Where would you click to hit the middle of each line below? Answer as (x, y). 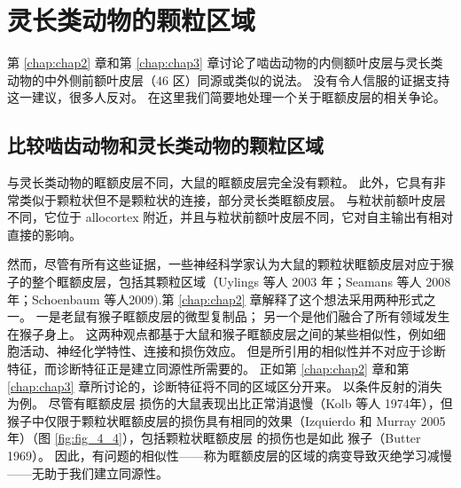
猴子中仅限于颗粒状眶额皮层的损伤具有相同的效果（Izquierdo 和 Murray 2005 (227, 420)
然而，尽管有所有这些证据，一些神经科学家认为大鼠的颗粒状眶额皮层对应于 (224, 264)
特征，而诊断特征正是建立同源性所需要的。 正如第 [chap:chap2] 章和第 (208, 369)
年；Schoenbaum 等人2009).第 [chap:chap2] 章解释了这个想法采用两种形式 (215, 299)
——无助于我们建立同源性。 (88, 472)
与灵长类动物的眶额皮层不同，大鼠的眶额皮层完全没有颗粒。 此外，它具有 (220, 182)
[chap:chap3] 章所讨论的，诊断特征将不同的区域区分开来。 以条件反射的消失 (225, 386)
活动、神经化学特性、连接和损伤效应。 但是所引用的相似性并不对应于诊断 (232, 351)
